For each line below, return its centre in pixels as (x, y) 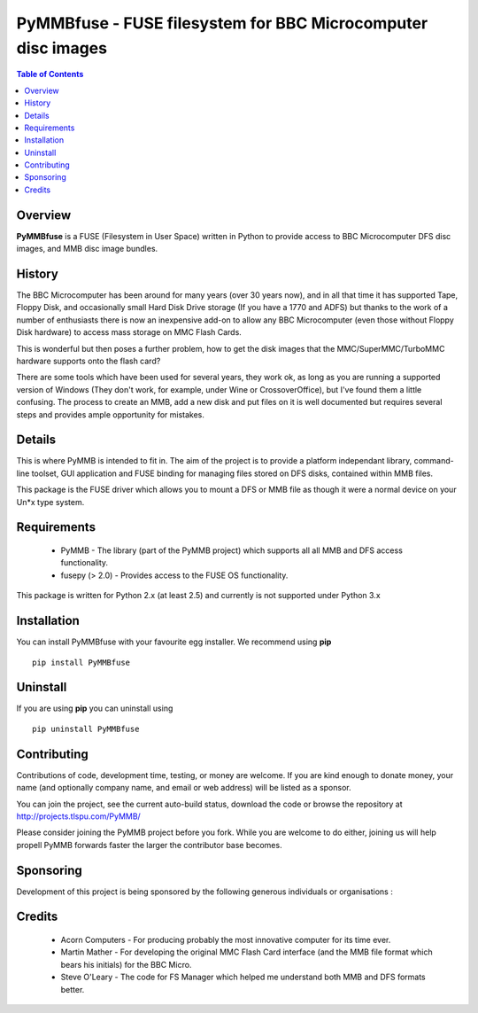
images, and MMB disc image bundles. (87, 249)
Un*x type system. (50, 502)
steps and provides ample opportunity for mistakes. (111, 414)
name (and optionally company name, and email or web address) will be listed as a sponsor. (184, 788)
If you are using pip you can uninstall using (95, 708)
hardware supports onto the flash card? (89, 361)
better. (73, 989)
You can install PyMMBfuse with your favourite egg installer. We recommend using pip (174, 642)
